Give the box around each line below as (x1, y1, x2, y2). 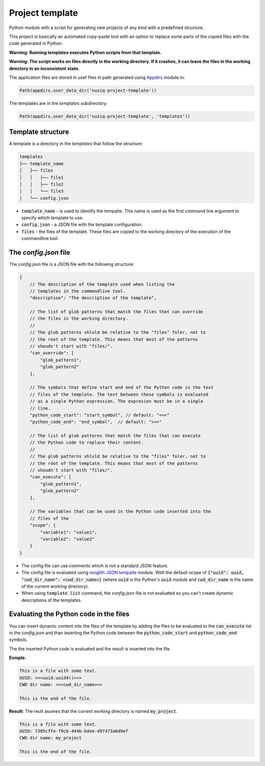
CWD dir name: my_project (19, 735, 82, 741)
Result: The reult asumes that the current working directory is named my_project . (9, 708, 178, 714)
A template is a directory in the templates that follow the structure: (9, 141, 143, 147)
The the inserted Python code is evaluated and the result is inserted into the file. (9, 645, 171, 652)
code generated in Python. (9, 40, 63, 46)
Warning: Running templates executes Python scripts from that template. (9, 49, 162, 55)
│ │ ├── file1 (19, 175, 64, 180)
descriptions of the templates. (21, 597, 82, 603)
